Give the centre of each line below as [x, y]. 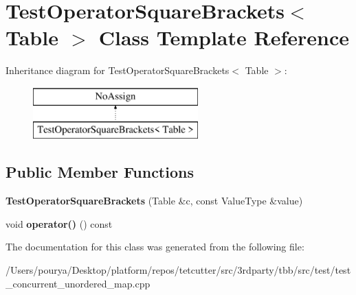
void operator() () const [59, 223]
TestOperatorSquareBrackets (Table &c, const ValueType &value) [154, 201]
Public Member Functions [100, 172]
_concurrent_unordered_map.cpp [78, 283]
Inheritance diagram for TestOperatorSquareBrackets [118, 70]
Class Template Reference [224, 37]
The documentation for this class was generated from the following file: [155, 247]
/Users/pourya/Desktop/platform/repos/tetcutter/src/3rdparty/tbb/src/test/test [178, 270]
